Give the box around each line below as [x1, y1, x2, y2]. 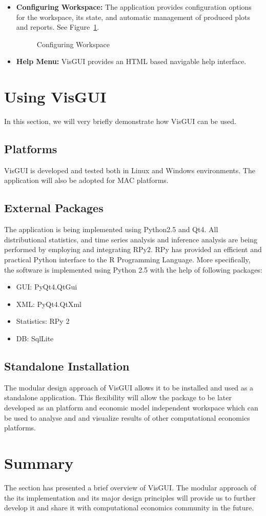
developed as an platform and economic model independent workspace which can [4, 402, 258, 413]
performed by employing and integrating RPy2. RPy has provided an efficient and [4, 244, 262, 255]
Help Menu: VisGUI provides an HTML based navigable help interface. [16, 56, 247, 67]
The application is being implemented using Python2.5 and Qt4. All [4, 224, 218, 235]
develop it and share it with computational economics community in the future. [4, 502, 254, 513]
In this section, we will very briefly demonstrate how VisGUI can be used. [4, 116, 236, 127]
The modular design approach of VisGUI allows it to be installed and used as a [4, 382, 253, 393]
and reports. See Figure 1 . [16, 22, 99, 32]
